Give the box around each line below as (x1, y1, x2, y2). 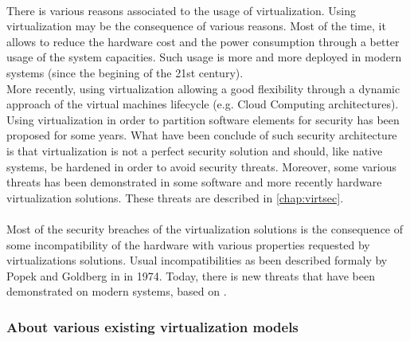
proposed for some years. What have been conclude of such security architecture (6, 127, 397, 143)
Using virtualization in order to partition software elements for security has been (6, 111, 400, 127)
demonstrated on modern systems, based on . (6, 283, 227, 300)
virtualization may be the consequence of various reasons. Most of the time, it (6, 18, 386, 34)
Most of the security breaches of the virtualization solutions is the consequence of (6, 220, 404, 237)
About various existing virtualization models (6, 316, 299, 336)
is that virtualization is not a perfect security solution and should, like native (6, 142, 383, 159)
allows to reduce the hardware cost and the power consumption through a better (6, 33, 400, 49)
